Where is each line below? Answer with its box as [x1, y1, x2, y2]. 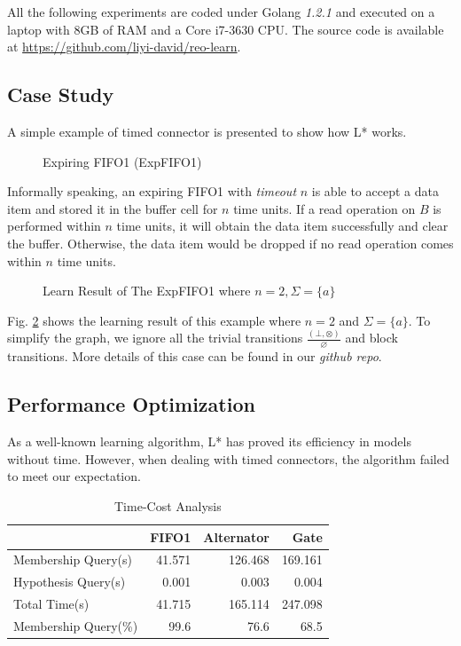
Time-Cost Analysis [114, 497, 222, 516]
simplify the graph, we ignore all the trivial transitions [7, 328, 303, 347]
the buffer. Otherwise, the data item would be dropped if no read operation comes [7, 233, 454, 252]
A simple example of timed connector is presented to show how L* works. [7, 122, 407, 140]
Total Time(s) [13, 595, 90, 613]
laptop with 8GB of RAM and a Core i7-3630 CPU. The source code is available [7, 20, 444, 38]
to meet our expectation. [7, 467, 141, 485]
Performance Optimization [7, 390, 255, 418]
